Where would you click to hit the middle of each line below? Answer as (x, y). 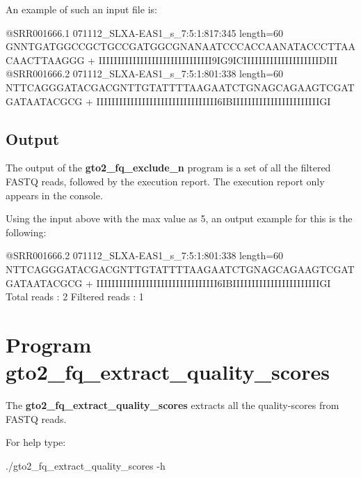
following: (26, 232)
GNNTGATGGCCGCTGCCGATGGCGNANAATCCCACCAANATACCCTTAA (181, 46)
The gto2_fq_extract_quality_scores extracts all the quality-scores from (173, 405)
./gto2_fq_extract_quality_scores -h (86, 465)
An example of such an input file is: (81, 9)
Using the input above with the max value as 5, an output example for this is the (179, 218)
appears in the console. (54, 195)
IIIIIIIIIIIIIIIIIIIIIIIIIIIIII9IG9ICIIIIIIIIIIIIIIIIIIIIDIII (218, 60)
